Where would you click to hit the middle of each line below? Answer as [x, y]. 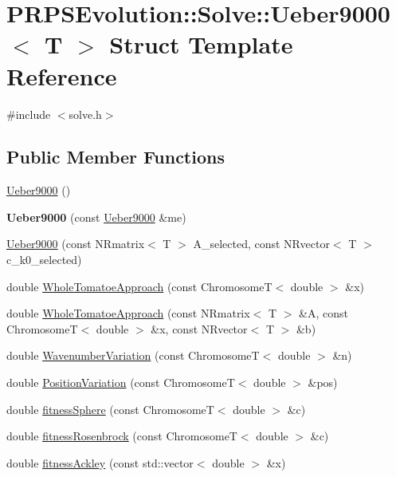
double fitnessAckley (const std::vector [100, 462]
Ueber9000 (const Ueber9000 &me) [96, 217]
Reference [62, 75]
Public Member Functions [116, 157]
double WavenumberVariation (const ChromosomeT [133, 355]
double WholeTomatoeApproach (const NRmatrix [128, 313]
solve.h [85, 114]
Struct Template [201, 44]
